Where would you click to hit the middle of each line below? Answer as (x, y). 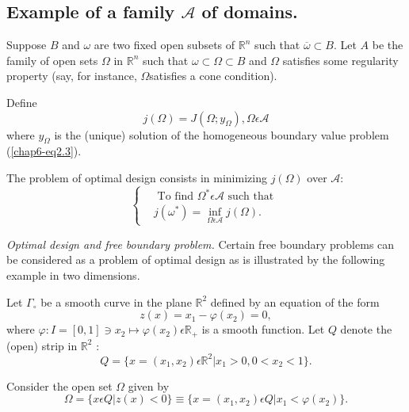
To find (176, 197)
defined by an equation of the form (295, 301)
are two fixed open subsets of (164, 45)
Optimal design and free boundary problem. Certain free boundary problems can (201, 244)
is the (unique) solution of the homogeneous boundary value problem (222, 134)
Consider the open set (59, 385)
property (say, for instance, (72, 76)
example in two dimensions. (73, 275)
